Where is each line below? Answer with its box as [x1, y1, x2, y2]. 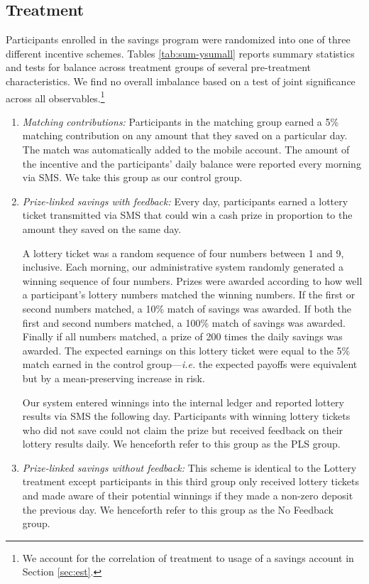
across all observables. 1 [6, 88, 105, 105]
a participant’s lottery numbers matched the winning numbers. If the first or [22, 287, 356, 302]
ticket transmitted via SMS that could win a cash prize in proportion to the [22, 207, 353, 222]
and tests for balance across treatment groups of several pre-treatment [6, 60, 312, 75]
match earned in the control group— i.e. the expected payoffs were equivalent [22, 357, 358, 372]
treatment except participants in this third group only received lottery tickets [22, 474, 359, 489]
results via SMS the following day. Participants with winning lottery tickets [22, 409, 351, 423]
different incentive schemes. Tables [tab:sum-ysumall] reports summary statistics [6, 45, 355, 60]
